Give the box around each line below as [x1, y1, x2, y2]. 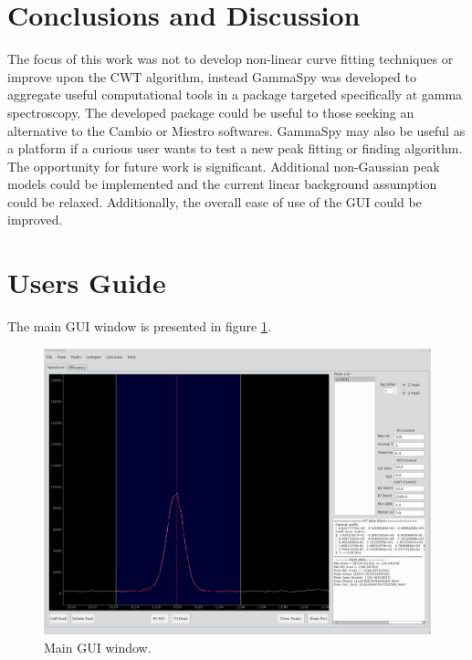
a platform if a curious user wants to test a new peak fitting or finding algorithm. [7, 139, 463, 158]
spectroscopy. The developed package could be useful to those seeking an [7, 102, 414, 121]
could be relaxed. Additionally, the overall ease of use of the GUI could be [7, 192, 422, 211]
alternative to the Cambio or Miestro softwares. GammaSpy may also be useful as [7, 120, 466, 140]
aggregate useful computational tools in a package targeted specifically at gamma [7, 85, 463, 104]
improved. [7, 210, 63, 229]
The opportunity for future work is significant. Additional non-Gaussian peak [7, 156, 440, 175]
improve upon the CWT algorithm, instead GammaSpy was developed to [7, 67, 416, 86]
